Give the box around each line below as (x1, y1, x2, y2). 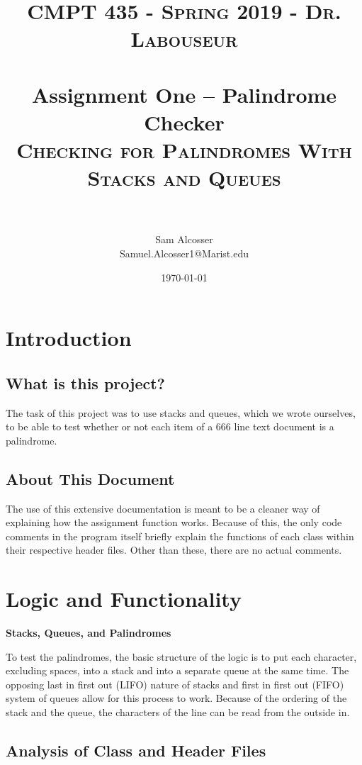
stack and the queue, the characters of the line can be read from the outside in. (6, 705, 350, 720)
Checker (144, 107, 225, 136)
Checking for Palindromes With (16, 135, 352, 164)
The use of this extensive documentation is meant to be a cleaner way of (6, 501, 320, 515)
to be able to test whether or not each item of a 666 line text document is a (6, 419, 334, 434)
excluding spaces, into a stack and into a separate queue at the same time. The (6, 663, 349, 678)
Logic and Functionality (6, 584, 242, 613)
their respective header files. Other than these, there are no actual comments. (6, 542, 342, 557)
